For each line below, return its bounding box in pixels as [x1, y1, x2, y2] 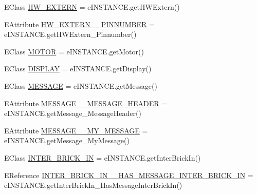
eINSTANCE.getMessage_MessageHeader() [4, 108, 141, 119]
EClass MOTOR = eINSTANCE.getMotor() [4, 46, 144, 56]
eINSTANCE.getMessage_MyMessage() [4, 135, 130, 146]
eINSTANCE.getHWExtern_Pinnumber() [4, 29, 137, 40]
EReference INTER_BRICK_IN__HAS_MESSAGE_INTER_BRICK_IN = [4, 169, 253, 180]
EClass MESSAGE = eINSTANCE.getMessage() [4, 80, 157, 91]
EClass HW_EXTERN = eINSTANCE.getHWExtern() [4, 2, 180, 12]
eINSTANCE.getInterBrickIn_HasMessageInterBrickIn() [4, 180, 182, 190]
